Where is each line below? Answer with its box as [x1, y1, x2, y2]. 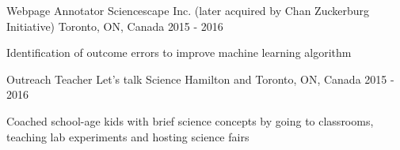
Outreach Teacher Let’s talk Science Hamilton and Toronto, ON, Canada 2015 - [6, 70, 394, 87]
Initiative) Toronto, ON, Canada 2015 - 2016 [6, 17, 223, 34]
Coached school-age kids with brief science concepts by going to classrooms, [6, 112, 374, 129]
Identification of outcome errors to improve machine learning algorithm [6, 44, 352, 61]
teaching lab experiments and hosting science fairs [6, 128, 250, 144]
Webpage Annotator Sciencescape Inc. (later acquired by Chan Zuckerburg [6, 2, 370, 18]
